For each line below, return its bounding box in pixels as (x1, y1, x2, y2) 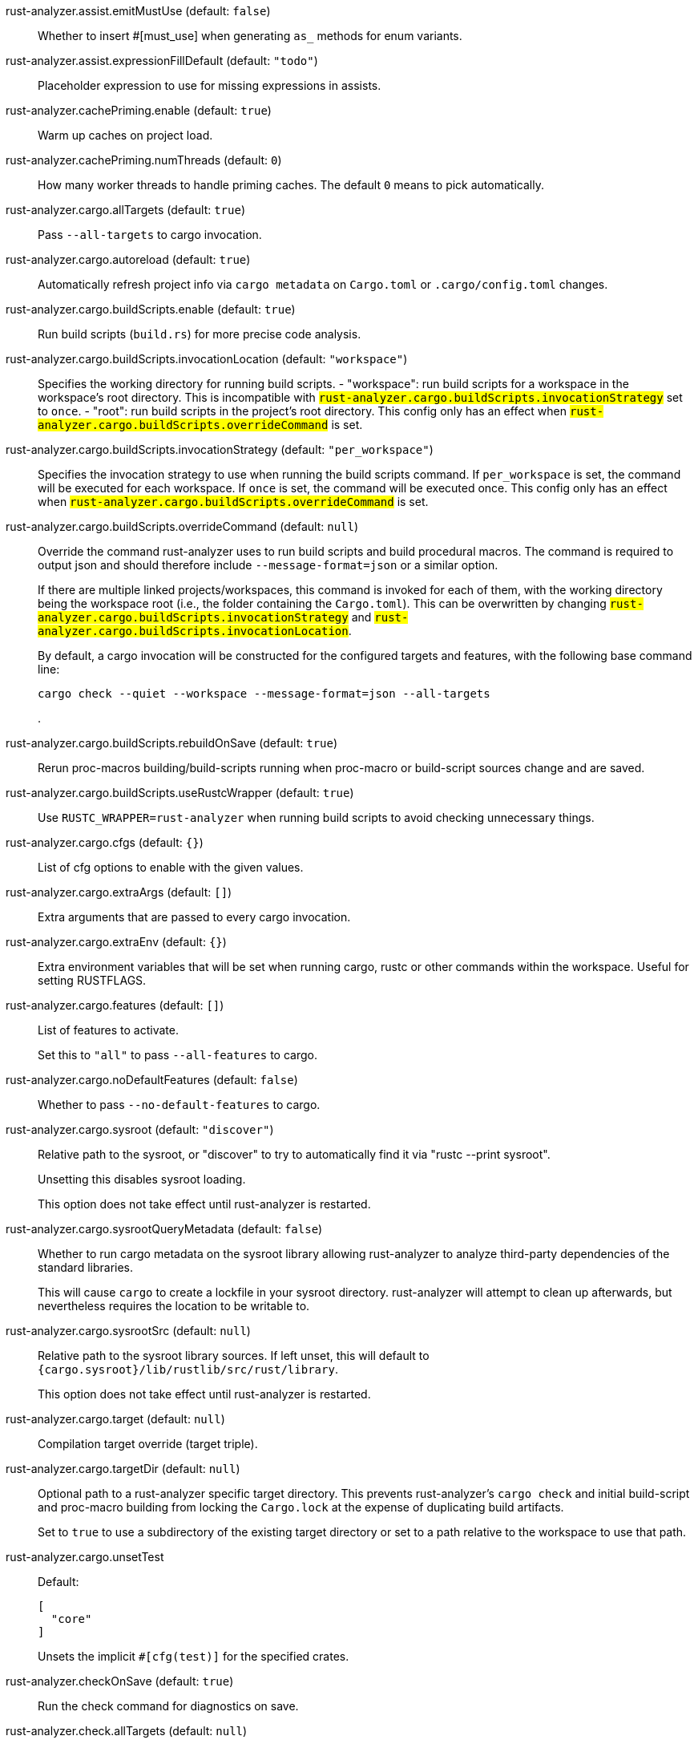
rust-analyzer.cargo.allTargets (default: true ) (6, 203, 246, 216)
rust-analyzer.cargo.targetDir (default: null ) (6, 1462, 240, 1475)
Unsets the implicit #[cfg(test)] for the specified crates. (38, 1649, 349, 1663)
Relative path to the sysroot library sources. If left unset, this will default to (38, 1349, 430, 1362)
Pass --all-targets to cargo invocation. (38, 228, 262, 241)
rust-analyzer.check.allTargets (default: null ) (6, 1724, 248, 1738)
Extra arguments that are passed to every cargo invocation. (38, 910, 351, 924)
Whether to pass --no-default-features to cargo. (38, 1098, 321, 1111)
